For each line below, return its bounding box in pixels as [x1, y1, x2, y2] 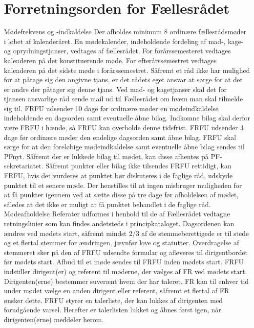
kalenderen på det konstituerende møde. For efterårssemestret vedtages [4, 55, 217, 65]
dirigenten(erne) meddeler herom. [4, 314, 104, 324]
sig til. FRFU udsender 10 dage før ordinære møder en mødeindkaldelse [4, 103, 219, 113]
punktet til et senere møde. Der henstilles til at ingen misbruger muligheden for [4, 180, 242, 190]
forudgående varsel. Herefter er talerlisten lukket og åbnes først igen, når [4, 305, 221, 315]
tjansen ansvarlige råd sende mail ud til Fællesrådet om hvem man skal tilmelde [4, 94, 243, 104]
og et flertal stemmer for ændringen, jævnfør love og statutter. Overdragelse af [4, 237, 239, 248]
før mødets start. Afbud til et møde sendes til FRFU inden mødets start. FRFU [4, 257, 244, 267]
